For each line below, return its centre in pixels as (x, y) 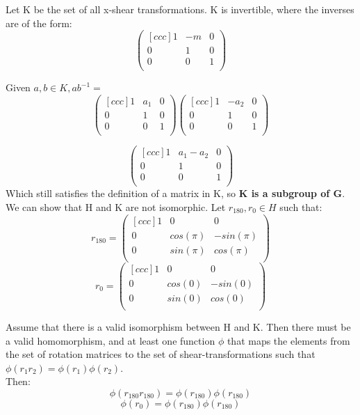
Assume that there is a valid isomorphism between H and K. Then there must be (178, 326)
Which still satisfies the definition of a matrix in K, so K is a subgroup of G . (175, 193)
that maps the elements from (288, 340)
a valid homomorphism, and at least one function (111, 340)
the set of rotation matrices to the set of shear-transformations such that (161, 354)
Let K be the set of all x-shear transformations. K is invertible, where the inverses (180, 9)
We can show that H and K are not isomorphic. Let (116, 206)
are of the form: (39, 23)
